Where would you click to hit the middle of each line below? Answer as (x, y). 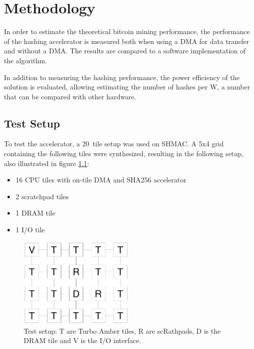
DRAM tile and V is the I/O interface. (83, 340)
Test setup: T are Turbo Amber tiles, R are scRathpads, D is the (122, 330)
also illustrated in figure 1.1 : (47, 163)
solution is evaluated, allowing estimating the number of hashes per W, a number (127, 87)
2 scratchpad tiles (42, 196)
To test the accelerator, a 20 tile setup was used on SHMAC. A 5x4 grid (114, 144)
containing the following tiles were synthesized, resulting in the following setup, (124, 153)
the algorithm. (26, 60)
